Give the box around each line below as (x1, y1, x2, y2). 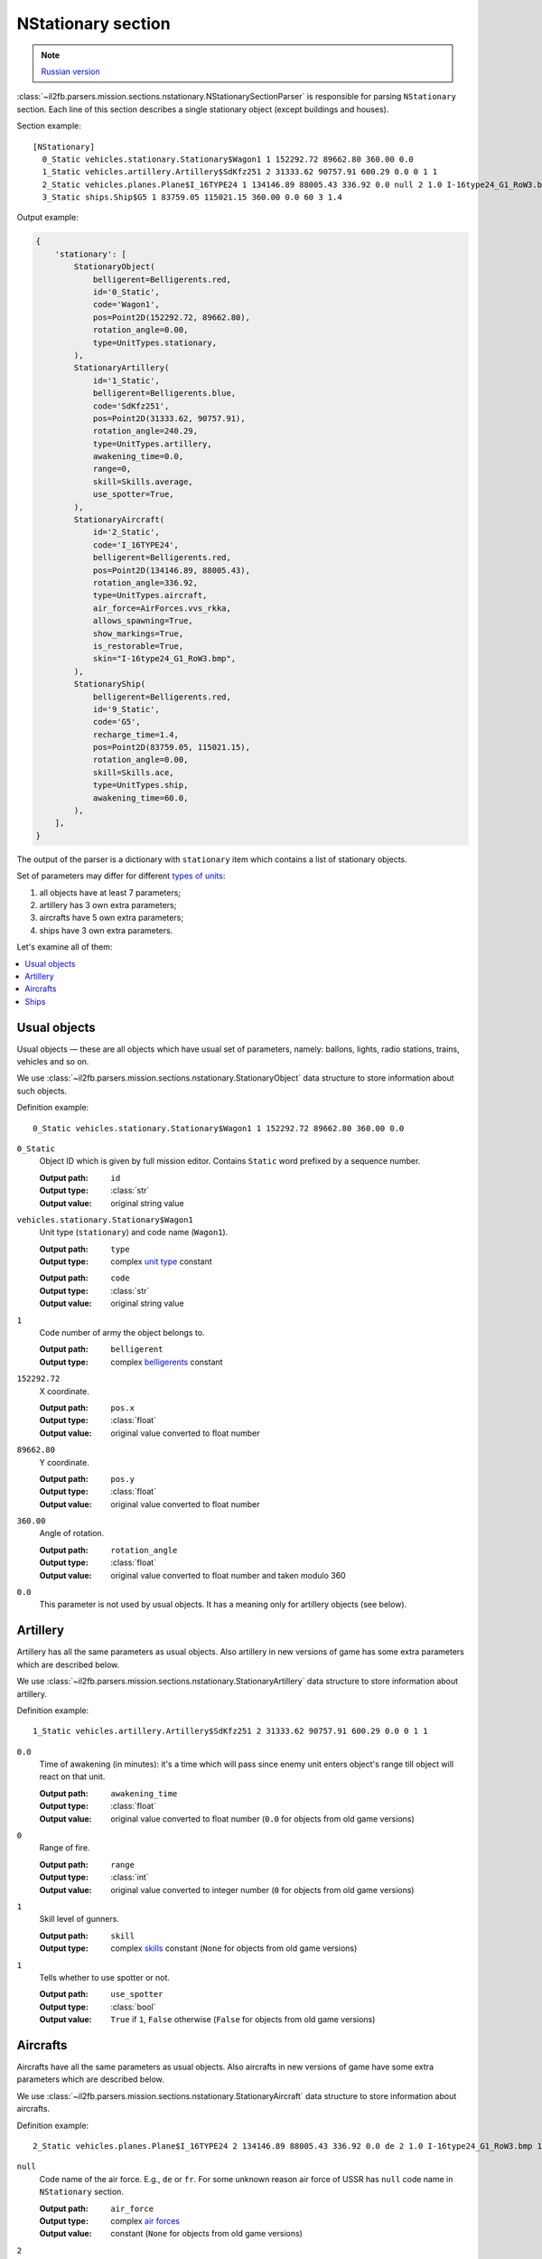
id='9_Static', (92, 704, 160, 714)
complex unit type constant (110, 1256, 212, 1267)
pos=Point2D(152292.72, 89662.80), (92, 312, 250, 323)
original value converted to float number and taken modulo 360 (110, 1570, 347, 1580)
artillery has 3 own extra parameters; (39, 899, 177, 910)
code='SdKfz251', (92, 400, 170, 411)
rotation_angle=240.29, (92, 426, 199, 436)
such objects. (16, 1085, 68, 1096)
